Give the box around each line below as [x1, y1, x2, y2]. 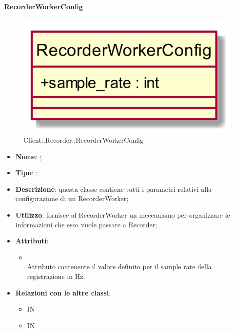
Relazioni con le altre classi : [15, 287, 111, 297]
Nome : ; [15, 151, 42, 161]
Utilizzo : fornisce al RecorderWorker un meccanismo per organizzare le [15, 210, 230, 220]
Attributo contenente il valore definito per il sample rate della [27, 261, 212, 272]
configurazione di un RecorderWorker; [15, 193, 129, 203]
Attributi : [15, 236, 49, 246]
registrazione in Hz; [27, 271, 85, 281]
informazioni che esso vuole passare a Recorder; [15, 219, 157, 229]
